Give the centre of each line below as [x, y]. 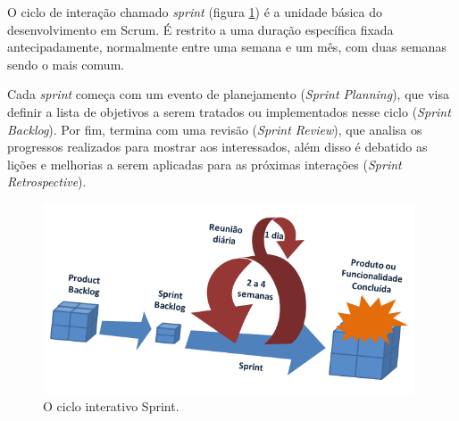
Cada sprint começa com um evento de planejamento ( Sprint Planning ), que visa [229, 94]
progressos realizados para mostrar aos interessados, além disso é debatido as [217, 147]
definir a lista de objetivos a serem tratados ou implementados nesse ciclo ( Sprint [229, 111]
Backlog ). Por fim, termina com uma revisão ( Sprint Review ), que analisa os [215, 129]
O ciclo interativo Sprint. [111, 406]
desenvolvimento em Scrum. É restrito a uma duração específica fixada [200, 29]
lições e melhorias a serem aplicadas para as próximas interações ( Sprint [204, 164]
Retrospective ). [47, 182]
